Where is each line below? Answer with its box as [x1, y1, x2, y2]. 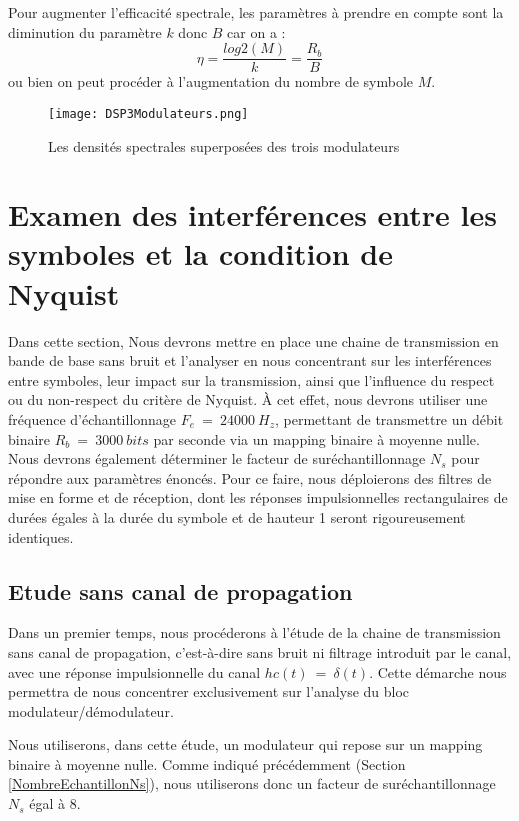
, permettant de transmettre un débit [275, 408, 504, 429]
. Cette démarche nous [369, 661, 507, 682]
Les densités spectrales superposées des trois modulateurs [48, 135, 400, 156]
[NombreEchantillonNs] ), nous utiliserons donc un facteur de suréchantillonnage [8, 773, 496, 794]
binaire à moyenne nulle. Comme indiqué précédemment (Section [8, 753, 406, 774]
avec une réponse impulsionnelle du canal [8, 661, 261, 682]
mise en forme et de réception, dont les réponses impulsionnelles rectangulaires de [8, 487, 508, 508]
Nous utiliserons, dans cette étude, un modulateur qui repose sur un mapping [8, 734, 483, 755]
